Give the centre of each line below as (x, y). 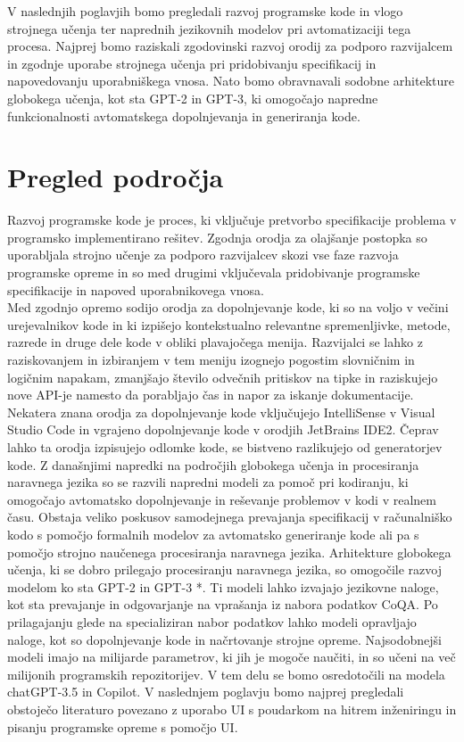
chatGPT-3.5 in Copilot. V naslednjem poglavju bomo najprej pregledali (206, 692)
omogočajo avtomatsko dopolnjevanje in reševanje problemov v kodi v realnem (222, 499)
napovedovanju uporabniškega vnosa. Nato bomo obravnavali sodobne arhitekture (231, 81)
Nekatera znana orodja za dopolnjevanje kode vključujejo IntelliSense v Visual (221, 412)
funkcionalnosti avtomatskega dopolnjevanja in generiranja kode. (184, 115)
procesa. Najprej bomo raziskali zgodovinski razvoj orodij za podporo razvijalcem (230, 46)
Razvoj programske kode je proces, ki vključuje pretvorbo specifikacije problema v (232, 220)
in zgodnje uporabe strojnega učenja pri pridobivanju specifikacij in (192, 63)
